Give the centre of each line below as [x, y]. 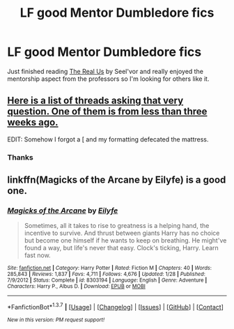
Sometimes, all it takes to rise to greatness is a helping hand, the [117, 226]
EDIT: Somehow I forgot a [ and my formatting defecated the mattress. [108, 139]
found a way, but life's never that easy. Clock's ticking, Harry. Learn [122, 248]
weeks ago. [33, 122]
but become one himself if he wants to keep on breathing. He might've [125, 240]
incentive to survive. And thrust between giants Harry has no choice [122, 233]
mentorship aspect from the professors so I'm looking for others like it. [108, 79]
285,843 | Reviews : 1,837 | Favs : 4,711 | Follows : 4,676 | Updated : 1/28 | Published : [106, 274]
